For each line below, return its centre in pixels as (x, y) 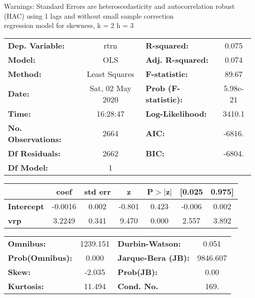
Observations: (35, 139)
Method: (25, 74)
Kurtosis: (26, 286)
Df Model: (28, 167)
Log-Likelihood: (176, 113)
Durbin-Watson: (149, 243)
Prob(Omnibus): (40, 257)
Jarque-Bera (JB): (153, 257)
